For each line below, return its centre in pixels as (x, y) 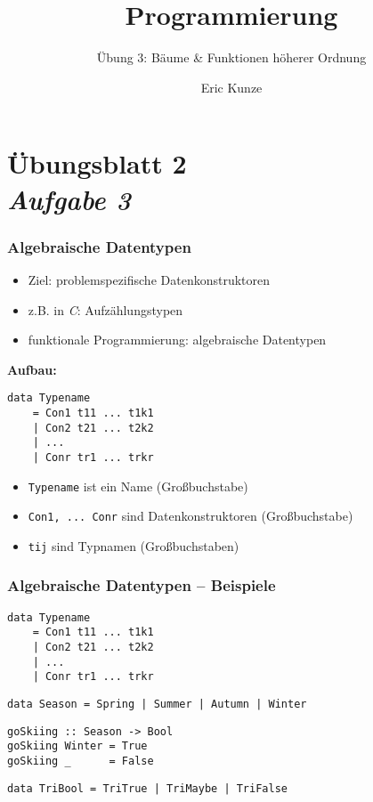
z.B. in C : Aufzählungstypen (105, 309)
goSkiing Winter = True (77, 746)
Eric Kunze (231, 87)
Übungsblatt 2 (97, 163)
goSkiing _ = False (81, 761)
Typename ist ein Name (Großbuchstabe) (138, 486)
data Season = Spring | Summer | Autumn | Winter (157, 705)
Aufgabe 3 (69, 198)
